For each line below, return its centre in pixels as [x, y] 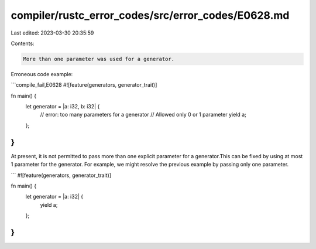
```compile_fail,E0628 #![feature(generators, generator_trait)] [84, 85]
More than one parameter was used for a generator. [99, 59]
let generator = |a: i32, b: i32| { [63, 107]
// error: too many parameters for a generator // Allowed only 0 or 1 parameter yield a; [143, 115]
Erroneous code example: [42, 74]
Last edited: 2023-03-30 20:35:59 [52, 33]
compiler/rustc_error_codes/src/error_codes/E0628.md [150, 15]
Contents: [23, 43]
